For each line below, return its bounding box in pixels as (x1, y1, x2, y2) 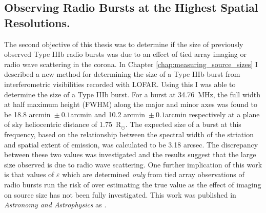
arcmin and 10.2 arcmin (70, 109, 146, 119)
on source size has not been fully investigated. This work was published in (4, 189, 236, 200)
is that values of (4, 169, 54, 180)
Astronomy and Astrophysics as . (4, 199, 107, 210)
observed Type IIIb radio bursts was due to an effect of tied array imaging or (4, 49, 247, 59)
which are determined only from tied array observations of (62, 169, 244, 180)
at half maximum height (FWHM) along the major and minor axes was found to (4, 99, 257, 110)
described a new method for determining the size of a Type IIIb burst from (4, 69, 240, 79)
